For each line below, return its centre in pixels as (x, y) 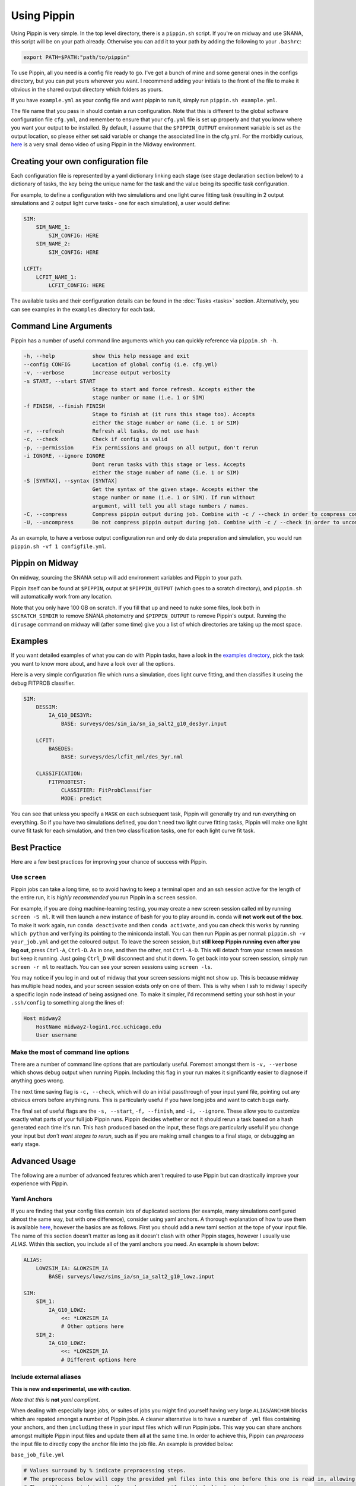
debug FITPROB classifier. (43, 683)
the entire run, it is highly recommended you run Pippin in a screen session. (104, 898)
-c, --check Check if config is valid (96, 439)
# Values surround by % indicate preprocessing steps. (105, 1471)
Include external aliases (46, 1377)
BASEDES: (61, 748)
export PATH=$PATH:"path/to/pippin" (77, 57)
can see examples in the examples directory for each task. (83, 309)
